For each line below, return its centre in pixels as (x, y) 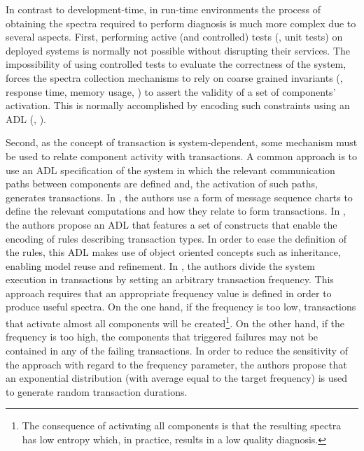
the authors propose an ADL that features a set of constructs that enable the (171, 224)
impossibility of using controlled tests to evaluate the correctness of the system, (176, 64)
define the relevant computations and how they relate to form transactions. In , (176, 211)
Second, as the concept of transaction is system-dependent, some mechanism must (182, 142)
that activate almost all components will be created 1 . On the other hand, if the (175, 322)
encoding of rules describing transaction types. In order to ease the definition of (176, 238)
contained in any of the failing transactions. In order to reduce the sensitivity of (177, 350)
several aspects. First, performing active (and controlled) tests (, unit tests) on (174, 37)
